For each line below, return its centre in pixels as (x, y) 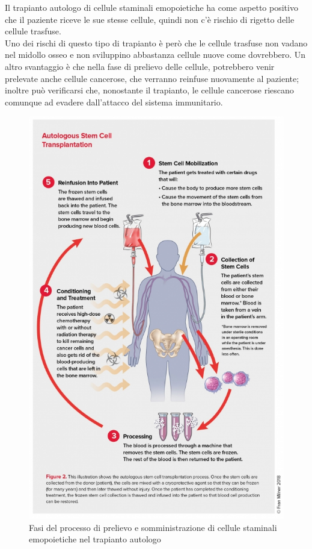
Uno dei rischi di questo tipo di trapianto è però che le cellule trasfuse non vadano (156, 42)
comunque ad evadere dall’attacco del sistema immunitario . (114, 102)
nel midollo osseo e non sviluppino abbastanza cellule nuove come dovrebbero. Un (155, 55)
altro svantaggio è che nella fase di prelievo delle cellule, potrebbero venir (140, 66)
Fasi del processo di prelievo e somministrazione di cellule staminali (153, 527)
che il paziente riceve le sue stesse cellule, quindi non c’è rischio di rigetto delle (150, 19)
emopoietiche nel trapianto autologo (95, 539)
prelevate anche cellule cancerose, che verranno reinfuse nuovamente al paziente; (152, 78)
